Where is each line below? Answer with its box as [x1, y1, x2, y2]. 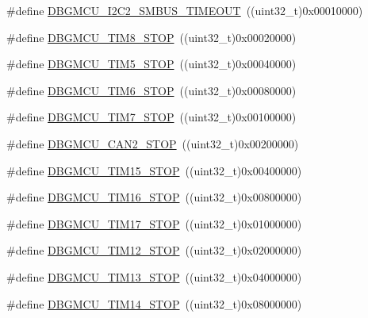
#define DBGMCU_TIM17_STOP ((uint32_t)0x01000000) [6, 215, 302, 232]
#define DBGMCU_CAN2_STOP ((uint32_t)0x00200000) [6, 135, 299, 151]
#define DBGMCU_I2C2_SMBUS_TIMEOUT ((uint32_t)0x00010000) [6, 2, 363, 18]
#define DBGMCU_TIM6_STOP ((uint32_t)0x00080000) [6, 82, 297, 98]
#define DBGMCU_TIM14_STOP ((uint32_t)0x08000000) [6, 295, 302, 312]
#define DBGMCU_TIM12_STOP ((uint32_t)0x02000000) [6, 242, 302, 259]
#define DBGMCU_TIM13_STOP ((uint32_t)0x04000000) [6, 268, 302, 285]
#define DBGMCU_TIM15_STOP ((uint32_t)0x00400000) [6, 162, 302, 178]
